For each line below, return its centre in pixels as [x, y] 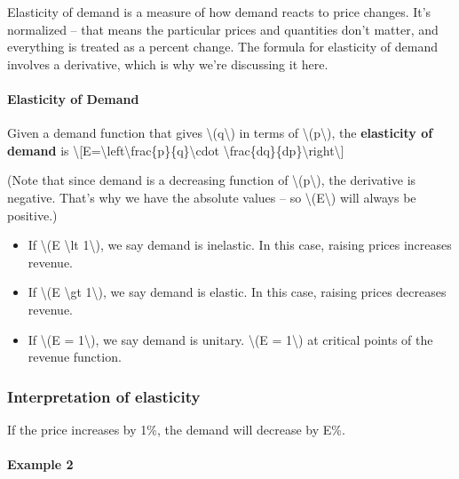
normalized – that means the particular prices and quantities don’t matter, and [223, 29]
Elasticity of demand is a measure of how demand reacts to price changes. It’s [219, 12]
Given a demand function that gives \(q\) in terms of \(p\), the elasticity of [220, 133]
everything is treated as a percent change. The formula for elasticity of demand [222, 47]
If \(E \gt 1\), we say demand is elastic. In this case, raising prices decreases [237, 292]
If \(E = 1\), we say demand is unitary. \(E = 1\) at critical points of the [230, 339]
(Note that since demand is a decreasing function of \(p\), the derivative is [212, 180]
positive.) [32, 215]
